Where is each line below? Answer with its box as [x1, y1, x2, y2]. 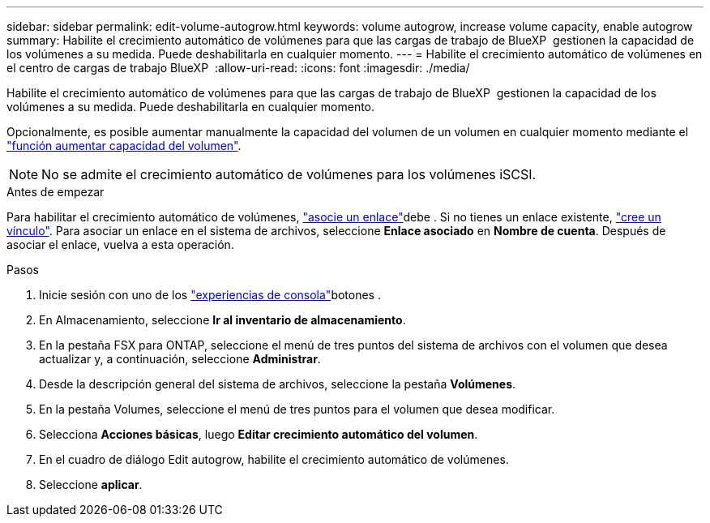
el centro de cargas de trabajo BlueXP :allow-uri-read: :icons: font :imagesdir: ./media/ [6, 61, 470, 75]
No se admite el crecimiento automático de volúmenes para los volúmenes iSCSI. [41, 166, 537, 182]
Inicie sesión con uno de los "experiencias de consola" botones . [39, 288, 381, 302]
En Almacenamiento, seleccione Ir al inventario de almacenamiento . [39, 313, 406, 327]
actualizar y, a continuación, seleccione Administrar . [39, 352, 321, 366]
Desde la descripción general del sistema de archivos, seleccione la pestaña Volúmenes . [39, 377, 516, 391]
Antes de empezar [6, 185, 105, 199]
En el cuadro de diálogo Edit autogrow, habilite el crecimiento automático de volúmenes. [39, 452, 509, 466]
